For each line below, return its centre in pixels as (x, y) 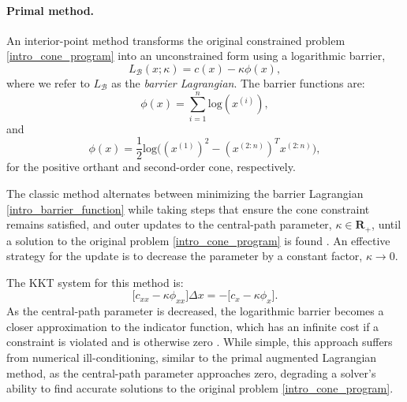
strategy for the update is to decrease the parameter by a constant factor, (185, 256)
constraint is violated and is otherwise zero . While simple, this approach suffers (200, 342)
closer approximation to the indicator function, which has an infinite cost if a (193, 326)
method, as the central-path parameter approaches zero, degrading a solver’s (191, 372)
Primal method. (50, 10)
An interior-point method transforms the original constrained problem (176, 40)
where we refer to (48, 82)
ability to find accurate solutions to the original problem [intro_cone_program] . (200, 388)
